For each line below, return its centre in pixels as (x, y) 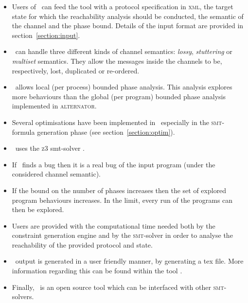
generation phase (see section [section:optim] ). (106, 132)
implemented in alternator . (54, 106)
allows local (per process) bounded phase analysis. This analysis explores (124, 87)
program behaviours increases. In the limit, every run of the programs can (122, 200)
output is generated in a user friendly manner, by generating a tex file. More (129, 261)
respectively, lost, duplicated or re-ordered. (76, 70)
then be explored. (38, 209)
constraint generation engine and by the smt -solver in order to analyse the (122, 235)
